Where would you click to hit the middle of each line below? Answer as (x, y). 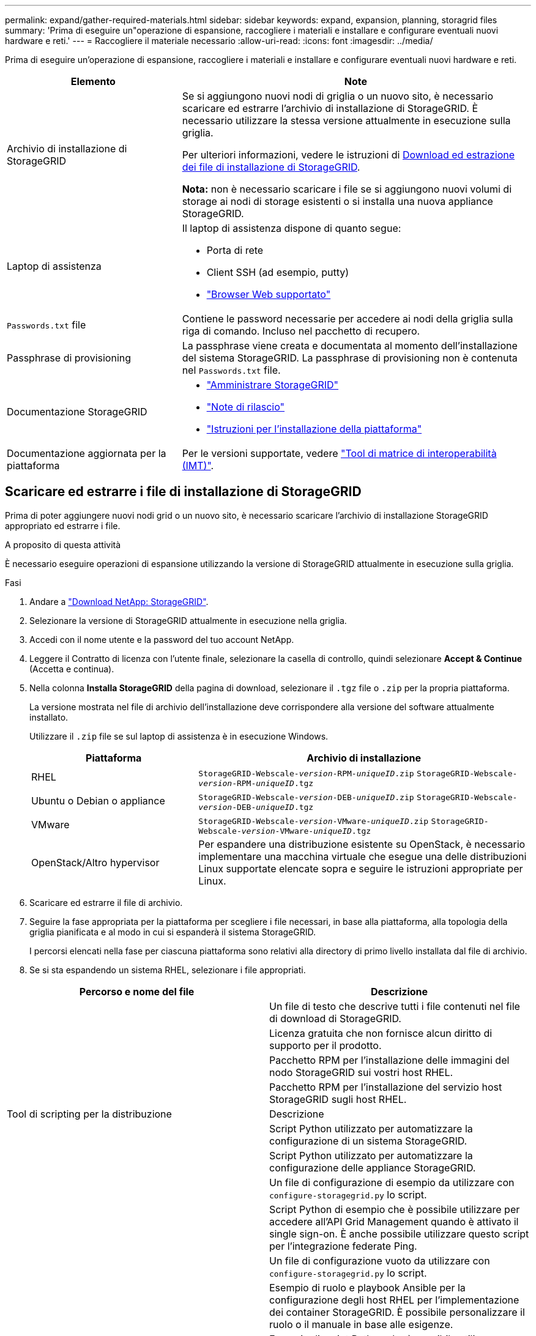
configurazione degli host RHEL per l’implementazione (394, 1300)
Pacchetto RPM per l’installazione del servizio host (386, 1087)
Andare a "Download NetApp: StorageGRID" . (119, 601)
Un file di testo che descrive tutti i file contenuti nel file (395, 1006)
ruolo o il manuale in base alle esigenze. (361, 1324)
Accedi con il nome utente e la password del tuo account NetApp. (162, 639)
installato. (49, 717)
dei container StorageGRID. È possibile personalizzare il (397, 1312)
